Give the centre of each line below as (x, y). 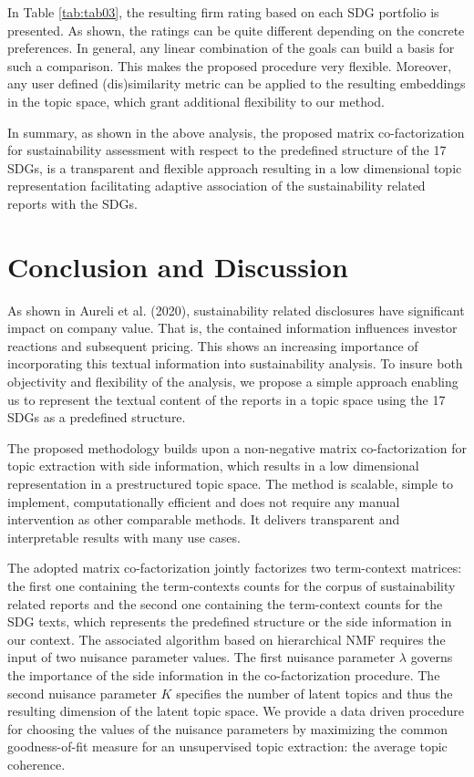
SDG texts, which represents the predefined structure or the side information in (230, 622)
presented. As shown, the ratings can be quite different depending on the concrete (236, 30)
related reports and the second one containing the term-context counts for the (225, 603)
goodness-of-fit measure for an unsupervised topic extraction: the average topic (227, 746)
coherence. (36, 764)
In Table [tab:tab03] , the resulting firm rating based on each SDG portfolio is (223, 12)
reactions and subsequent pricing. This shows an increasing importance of (213, 345)
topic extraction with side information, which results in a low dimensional (213, 466)
